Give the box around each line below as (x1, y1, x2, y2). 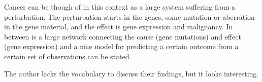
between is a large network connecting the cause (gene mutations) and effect (4, 31, 241, 42)
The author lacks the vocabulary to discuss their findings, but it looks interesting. (4, 68, 259, 78)
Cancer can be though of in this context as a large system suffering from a (4, 2, 236, 12)
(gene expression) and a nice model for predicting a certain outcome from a (4, 41, 239, 52)
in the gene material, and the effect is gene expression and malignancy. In (4, 21, 233, 32)
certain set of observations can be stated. (4, 51, 132, 61)
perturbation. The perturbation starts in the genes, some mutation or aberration (4, 11, 255, 22)
